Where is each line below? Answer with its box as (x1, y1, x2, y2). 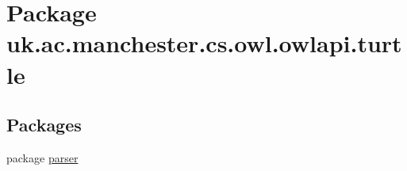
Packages (6, 112, 82, 137)
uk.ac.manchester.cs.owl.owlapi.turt (6, 27, 402, 59)
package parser (6, 149, 79, 165)
